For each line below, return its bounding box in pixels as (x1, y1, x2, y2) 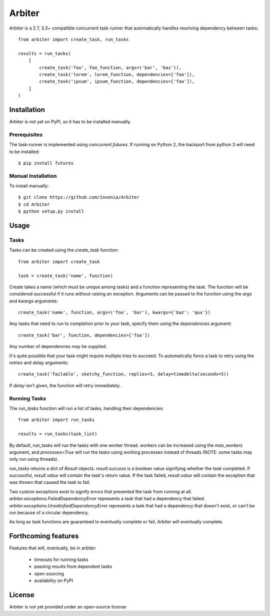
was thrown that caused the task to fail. (9, 479, 90, 485)
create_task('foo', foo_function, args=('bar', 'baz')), (39, 65, 182, 70)
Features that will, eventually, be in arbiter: (9, 545, 97, 551)
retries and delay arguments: (9, 360, 69, 366)
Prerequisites (9, 131, 42, 138)
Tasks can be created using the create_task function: (9, 247, 119, 253)
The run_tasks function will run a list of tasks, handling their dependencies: (9, 405, 164, 411)
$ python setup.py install (18, 208, 84, 214)
